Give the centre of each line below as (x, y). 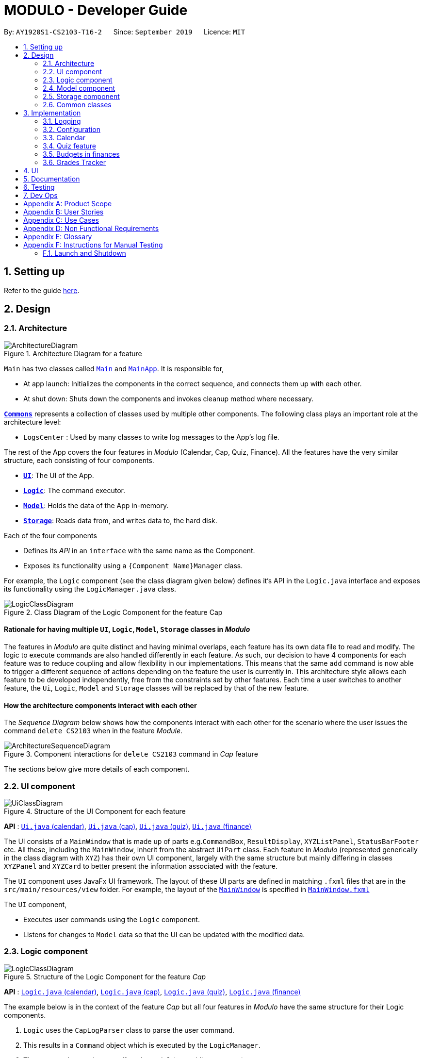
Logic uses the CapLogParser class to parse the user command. (129, 1030)
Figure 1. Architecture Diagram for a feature (73, 353)
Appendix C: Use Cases (61, 220)
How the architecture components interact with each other (100, 705)
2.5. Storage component (81, 96)
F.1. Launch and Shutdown (84, 253)
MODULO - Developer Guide (96, 10)
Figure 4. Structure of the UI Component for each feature (95, 811)
